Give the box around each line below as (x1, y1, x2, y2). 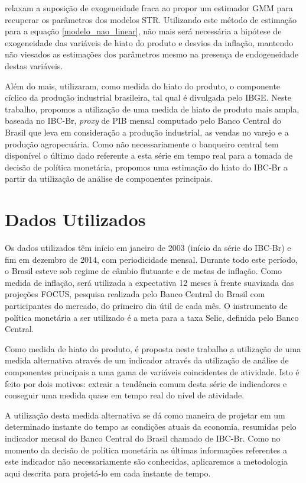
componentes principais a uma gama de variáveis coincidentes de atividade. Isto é (5, 365, 300, 378)
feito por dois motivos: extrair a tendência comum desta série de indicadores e (5, 377, 287, 389)
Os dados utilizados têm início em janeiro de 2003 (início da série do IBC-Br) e (5, 241, 291, 254)
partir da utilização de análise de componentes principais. (5, 172, 213, 185)
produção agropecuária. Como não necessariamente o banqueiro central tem (5, 137, 279, 150)
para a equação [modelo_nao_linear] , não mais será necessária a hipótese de (5, 25, 282, 37)
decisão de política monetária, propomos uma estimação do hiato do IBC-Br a (5, 160, 288, 173)
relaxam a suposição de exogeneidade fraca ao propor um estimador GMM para (5, 2, 293, 14)
